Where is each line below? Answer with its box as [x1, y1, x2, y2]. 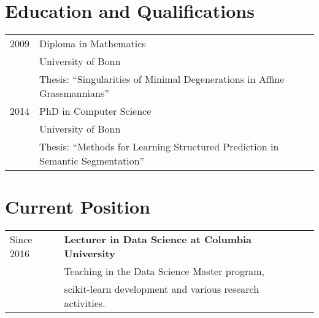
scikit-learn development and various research [64, 282, 259, 297]
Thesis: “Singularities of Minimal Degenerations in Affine [39, 72, 285, 87]
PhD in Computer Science [39, 104, 152, 118]
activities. [64, 296, 106, 311]
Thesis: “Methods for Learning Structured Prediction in [39, 139, 279, 154]
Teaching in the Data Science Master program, [64, 264, 265, 279]
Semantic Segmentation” [39, 153, 145, 168]
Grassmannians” [39, 86, 109, 101]
